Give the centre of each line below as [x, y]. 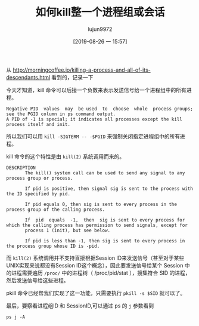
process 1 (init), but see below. [68, 230]
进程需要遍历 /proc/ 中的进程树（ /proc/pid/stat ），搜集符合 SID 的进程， [101, 273]
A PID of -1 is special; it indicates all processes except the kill [94, 119]
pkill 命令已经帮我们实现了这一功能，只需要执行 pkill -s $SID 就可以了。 [96, 293]
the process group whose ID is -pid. [53, 246]
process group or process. [40, 178]
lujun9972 [100, 29]
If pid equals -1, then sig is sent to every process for [105, 220]
